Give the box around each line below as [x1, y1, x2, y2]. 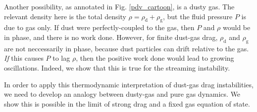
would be [223, 22, 251, 33]
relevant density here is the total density [4, 11, 126, 21]
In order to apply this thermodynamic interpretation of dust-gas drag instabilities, [4, 79, 254, 89]
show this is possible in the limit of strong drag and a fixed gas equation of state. [4, 98, 250, 109]
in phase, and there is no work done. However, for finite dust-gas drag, [4, 32, 218, 42]
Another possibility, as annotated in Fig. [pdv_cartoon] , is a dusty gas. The [4, 1, 235, 11]
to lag [52, 53, 70, 63]
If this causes [4, 53, 44, 63]
